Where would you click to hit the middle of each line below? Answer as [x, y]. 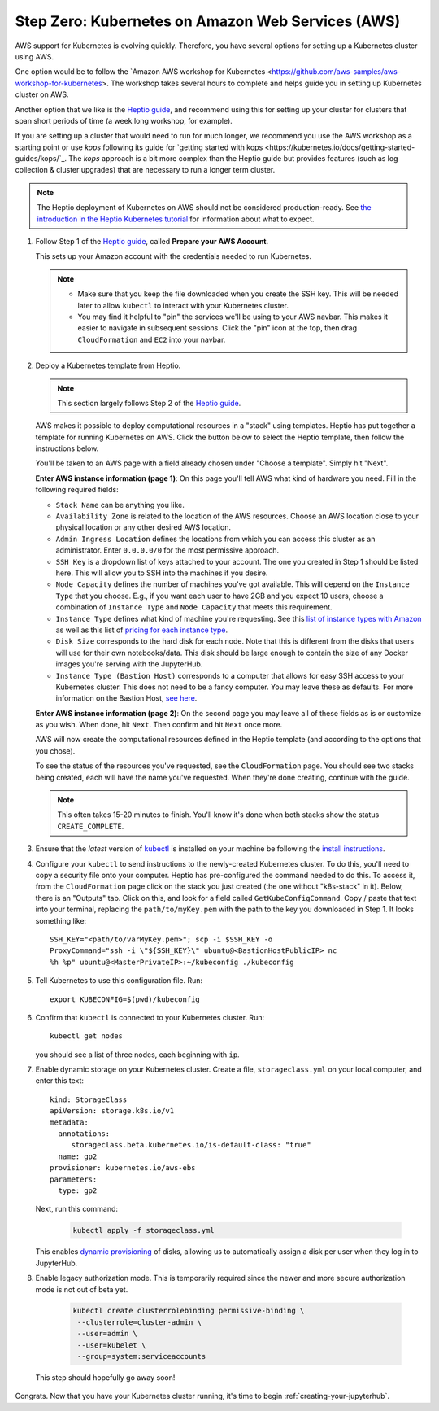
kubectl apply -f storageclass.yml [143, 1230]
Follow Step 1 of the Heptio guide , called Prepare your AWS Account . [152, 242]
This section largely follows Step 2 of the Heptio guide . [149, 403]
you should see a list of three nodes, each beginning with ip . [137, 1055]
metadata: [69, 1122]
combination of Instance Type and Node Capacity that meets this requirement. [194, 607]
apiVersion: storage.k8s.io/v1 [112, 1111]
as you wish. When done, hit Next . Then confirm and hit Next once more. [159, 725]
